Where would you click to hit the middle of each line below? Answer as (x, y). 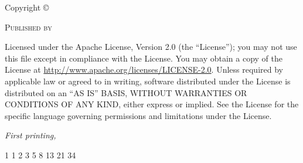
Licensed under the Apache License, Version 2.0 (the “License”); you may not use (151, 47)
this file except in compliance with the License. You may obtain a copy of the (144, 58)
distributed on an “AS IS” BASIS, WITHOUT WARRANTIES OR (126, 92)
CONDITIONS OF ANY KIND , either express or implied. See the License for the (152, 104)
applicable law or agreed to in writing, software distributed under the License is (148, 81)
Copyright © (27, 7)
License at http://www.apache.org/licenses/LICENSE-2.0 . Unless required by (144, 69)
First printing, (30, 135)
